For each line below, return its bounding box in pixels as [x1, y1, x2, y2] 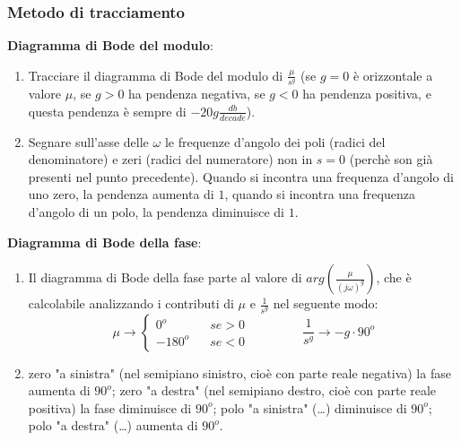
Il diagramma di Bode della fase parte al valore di [28, 268, 302, 287]
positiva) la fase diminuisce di [28, 398, 192, 417]
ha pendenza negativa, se [128, 84, 265, 103]
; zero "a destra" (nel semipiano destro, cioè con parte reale [111, 381, 437, 400]
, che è [376, 268, 412, 287]
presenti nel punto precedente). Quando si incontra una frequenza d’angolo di [28, 167, 454, 186]
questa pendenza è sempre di [28, 101, 187, 120]
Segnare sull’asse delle [28, 132, 149, 151]
